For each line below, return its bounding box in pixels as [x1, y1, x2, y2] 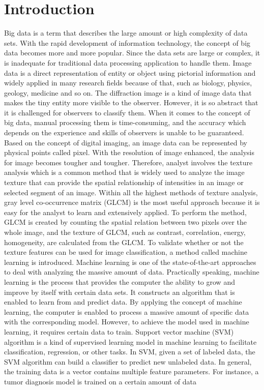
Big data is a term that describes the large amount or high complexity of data [4, 27, 248, 38]
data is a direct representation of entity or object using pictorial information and [4, 67, 256, 78]
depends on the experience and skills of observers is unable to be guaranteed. [4, 127, 244, 138]
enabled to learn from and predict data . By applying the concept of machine [4, 296, 242, 307]
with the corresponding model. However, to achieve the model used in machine [4, 316, 249, 327]
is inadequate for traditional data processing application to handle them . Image [4, 57, 252, 68]
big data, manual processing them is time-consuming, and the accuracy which [4, 117, 246, 128]
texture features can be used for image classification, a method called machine [4, 247, 247, 257]
